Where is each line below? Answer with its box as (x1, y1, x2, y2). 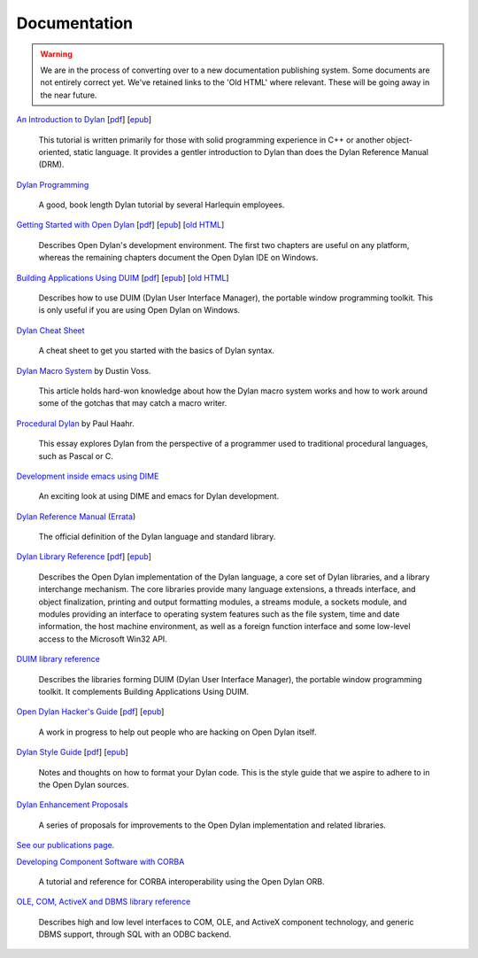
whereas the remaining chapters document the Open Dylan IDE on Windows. (38, 253, 319, 263)
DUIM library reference (16, 654, 101, 665)
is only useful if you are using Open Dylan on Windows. (38, 305, 241, 315)
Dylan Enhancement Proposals (16, 799, 128, 810)
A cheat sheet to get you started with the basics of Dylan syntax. (38, 346, 274, 356)
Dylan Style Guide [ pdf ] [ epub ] (16, 747, 128, 758)
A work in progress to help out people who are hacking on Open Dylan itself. (38, 727, 317, 737)
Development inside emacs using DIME (16, 471, 159, 481)
